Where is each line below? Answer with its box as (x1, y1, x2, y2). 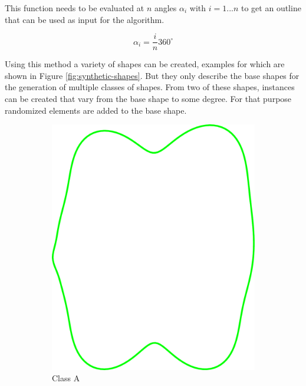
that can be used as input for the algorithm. (5, 13, 164, 25)
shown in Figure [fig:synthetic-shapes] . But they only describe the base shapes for (5, 69, 300, 81)
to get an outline (241, 2, 301, 14)
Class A (52, 372, 80, 384)
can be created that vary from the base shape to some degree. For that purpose (5, 93, 292, 105)
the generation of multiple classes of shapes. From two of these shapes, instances (5, 81, 295, 93)
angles (154, 2, 177, 14)
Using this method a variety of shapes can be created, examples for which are (5, 58, 285, 70)
